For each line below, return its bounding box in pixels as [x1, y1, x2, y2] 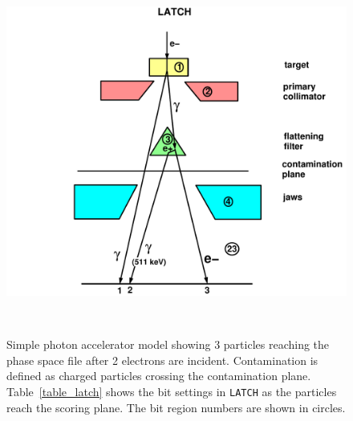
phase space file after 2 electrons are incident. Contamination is [6, 351, 319, 368]
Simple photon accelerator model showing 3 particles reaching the [6, 336, 330, 353]
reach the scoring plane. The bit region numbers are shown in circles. [6, 399, 346, 415]
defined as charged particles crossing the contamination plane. [6, 367, 311, 384]
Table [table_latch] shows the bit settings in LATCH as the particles [6, 383, 337, 399]
